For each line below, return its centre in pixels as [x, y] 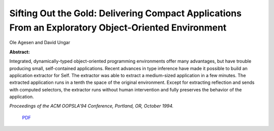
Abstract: [20, 52]
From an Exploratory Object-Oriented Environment [118, 27]
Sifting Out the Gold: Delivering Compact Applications [126, 13]
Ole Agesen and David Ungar [40, 43]
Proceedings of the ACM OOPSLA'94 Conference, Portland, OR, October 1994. [91, 106]
